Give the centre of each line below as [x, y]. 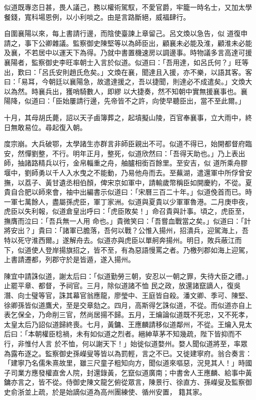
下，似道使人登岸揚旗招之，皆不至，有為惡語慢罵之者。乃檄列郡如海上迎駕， [128, 250]
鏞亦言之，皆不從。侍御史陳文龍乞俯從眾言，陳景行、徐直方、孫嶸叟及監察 [125, 382]
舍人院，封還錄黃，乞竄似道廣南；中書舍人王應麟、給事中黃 [155, 372]
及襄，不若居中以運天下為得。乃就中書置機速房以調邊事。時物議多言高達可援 [128, 52]
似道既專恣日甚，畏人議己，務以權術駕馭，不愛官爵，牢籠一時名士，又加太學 [128, 7]
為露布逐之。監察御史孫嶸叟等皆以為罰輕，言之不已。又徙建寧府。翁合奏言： [128, 353]
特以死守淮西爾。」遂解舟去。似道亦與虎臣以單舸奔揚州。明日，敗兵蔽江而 [123, 240]
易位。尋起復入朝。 [55, 127]
